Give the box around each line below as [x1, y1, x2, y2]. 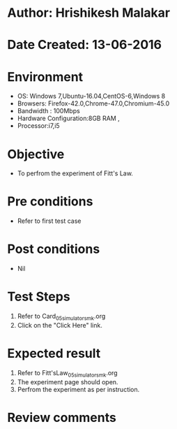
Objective [7, 146, 65, 162]
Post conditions [7, 241, 100, 257]
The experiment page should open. [17, 377, 118, 386]
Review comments [7, 409, 116, 426]
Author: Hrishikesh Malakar [7, 5, 171, 21]
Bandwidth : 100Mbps [17, 107, 80, 115]
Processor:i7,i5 [17, 122, 61, 130]
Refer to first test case [17, 217, 82, 225]
